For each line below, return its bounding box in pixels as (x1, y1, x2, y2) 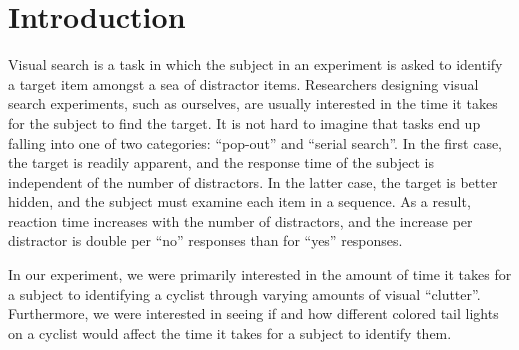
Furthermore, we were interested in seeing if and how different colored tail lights (8, 303, 499, 324)
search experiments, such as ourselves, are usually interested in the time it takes (8, 93, 498, 114)
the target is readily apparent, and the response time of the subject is (8, 152, 434, 173)
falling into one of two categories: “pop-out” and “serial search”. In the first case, (8, 132, 503, 153)
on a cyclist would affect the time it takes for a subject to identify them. (8, 322, 452, 343)
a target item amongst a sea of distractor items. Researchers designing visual (8, 73, 479, 94)
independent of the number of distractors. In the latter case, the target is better (8, 171, 498, 192)
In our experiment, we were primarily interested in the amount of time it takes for (8, 264, 512, 285)
